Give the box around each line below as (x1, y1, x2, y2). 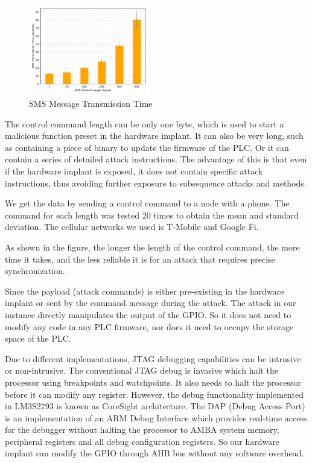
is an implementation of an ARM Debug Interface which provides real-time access (5, 411, 307, 424)
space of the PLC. (5, 332, 71, 345)
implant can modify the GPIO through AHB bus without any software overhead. (5, 447, 304, 459)
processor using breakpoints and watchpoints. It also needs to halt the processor (5, 375, 301, 388)
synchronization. (5, 264, 65, 277)
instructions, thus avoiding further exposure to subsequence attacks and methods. (5, 176, 307, 189)
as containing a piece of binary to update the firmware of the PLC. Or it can (5, 141, 289, 153)
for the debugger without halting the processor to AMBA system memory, (5, 423, 279, 436)
